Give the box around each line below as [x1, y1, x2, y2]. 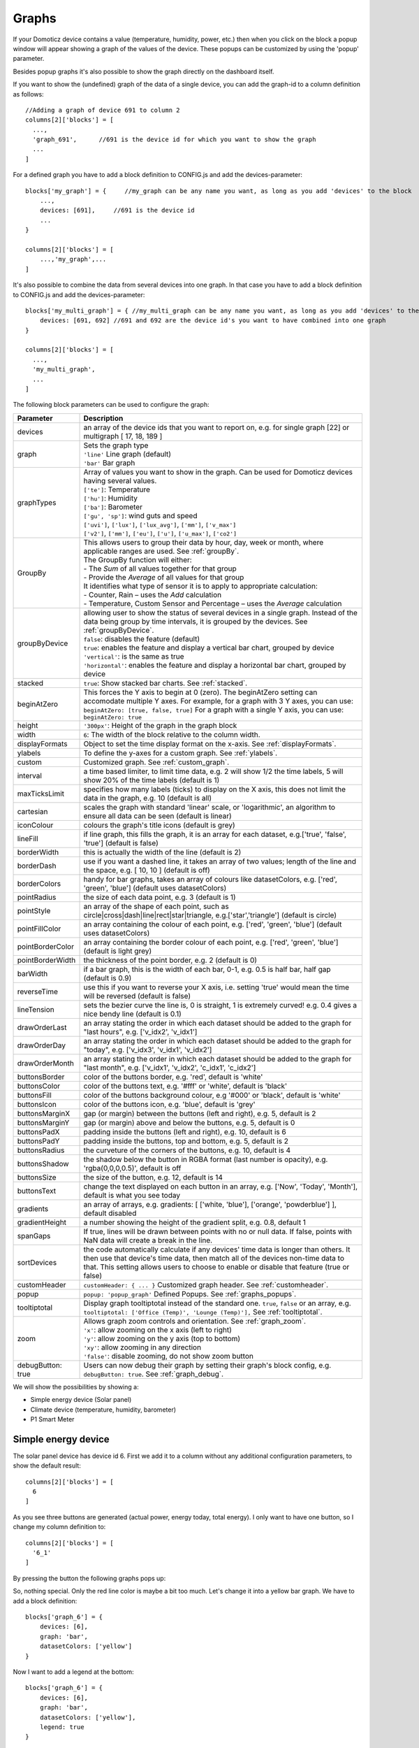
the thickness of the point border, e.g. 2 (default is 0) [83, 955, 258, 965]
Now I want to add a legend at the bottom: [13, 1668, 134, 1676]
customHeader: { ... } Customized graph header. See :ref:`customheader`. [83, 1280, 328, 1289]
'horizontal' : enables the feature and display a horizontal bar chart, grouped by [83, 660, 346, 670]
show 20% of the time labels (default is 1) [83, 775, 220, 785]
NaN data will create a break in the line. [83, 1235, 213, 1245]
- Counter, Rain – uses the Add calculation [83, 589, 222, 599]
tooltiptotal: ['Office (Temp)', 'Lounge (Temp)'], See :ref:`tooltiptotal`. [83, 1307, 323, 1317]
